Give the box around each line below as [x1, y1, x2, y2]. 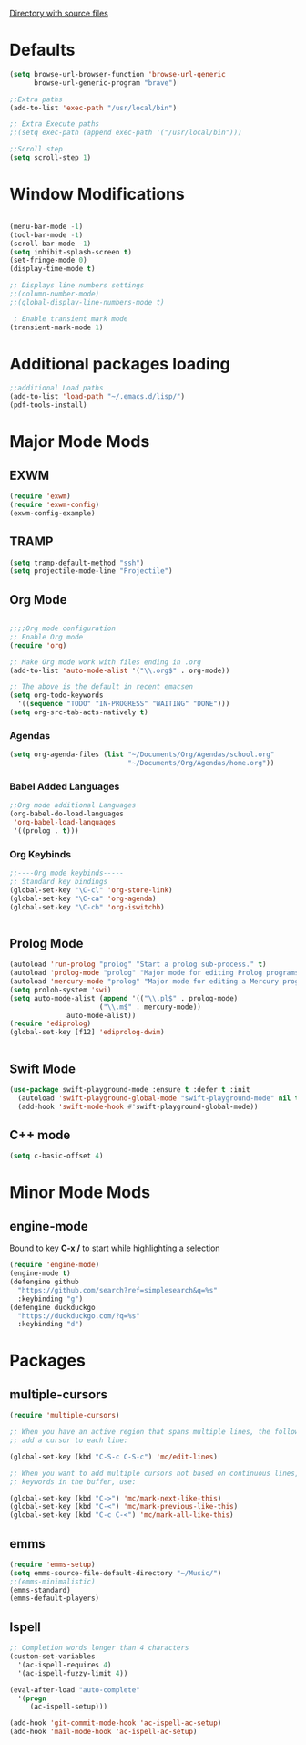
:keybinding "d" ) [17, 1320, 84, 1329]
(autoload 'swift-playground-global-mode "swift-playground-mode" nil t [17, 1094, 300, 1103]
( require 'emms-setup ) [9, 1560, 96, 1569]
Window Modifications [9, 184, 185, 204]
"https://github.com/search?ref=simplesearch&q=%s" [17, 1285, 219, 1294]
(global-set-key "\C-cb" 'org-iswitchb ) [9, 902, 166, 911]
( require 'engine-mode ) [9, 1261, 100, 1270]
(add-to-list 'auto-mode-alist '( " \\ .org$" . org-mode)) [9, 666, 230, 675]
